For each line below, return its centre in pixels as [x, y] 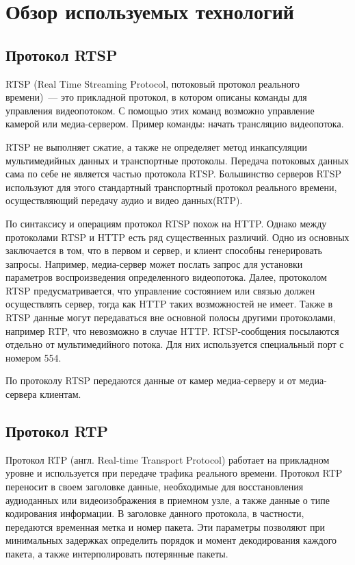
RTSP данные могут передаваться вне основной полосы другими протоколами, [171, 317]
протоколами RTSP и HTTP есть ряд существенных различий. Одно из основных [177, 237]
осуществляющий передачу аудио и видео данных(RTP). [124, 200]
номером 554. [34, 357]
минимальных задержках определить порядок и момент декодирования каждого [171, 540]
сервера [21, 394]
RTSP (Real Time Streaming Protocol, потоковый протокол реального [153, 83]
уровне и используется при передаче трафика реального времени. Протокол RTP [174, 473]
